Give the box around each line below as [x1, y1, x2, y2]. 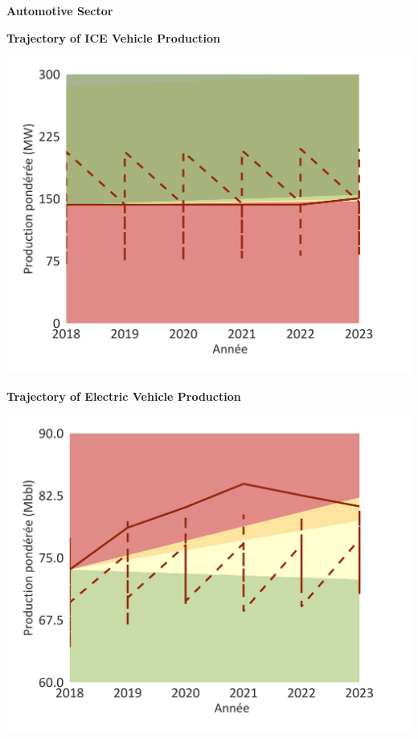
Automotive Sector [6, 2, 113, 18]
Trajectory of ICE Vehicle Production [6, 29, 220, 46]
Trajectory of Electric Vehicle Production [6, 388, 241, 405]
